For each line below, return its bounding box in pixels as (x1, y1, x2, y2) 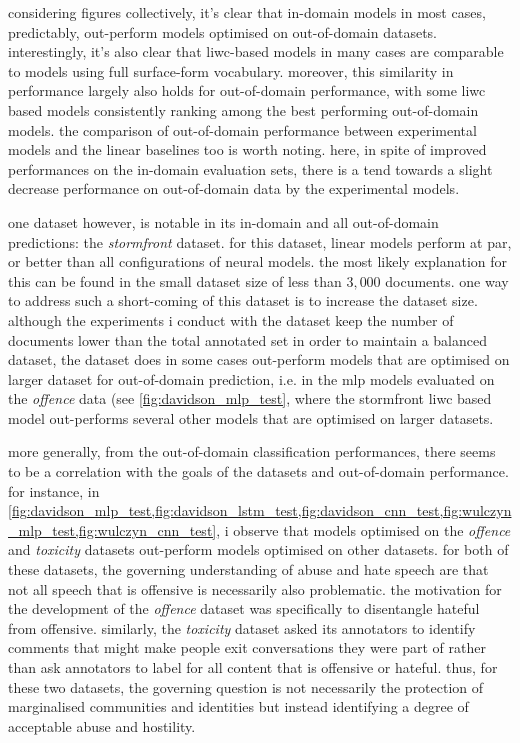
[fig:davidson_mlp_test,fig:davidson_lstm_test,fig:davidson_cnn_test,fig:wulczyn (8, 500, 512, 521)
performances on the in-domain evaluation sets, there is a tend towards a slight (8, 158, 493, 179)
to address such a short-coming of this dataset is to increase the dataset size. (8, 290, 478, 311)
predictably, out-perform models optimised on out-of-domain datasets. (8, 21, 438, 42)
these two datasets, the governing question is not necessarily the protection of (8, 676, 484, 697)
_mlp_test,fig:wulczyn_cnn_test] (8, 519, 217, 540)
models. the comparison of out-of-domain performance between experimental (8, 119, 477, 140)
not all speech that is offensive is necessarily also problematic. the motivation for (8, 578, 502, 599)
